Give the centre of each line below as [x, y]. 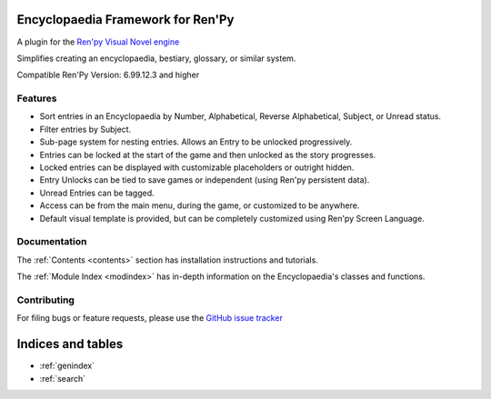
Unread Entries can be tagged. [97, 193]
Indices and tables [70, 344]
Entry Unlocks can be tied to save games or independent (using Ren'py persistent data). [205, 180]
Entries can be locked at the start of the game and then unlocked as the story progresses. [208, 155]
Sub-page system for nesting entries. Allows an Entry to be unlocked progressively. [196, 142]
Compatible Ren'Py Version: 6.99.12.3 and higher [108, 75]
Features [37, 98]
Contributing [45, 300]
